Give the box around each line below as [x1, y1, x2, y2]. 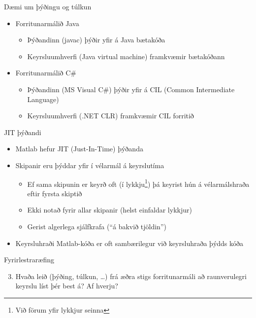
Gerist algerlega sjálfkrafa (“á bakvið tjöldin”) [27, 221, 166, 231]
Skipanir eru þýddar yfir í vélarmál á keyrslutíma [15, 160, 164, 170]
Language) [27, 94, 59, 104]
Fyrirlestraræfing [4, 254, 54, 265]
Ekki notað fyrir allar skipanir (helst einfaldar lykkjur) [27, 205, 192, 215]
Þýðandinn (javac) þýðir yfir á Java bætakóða [27, 35, 165, 45]
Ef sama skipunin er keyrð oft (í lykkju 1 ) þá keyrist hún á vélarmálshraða [27, 177, 250, 189]
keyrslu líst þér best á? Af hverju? [15, 281, 118, 291]
